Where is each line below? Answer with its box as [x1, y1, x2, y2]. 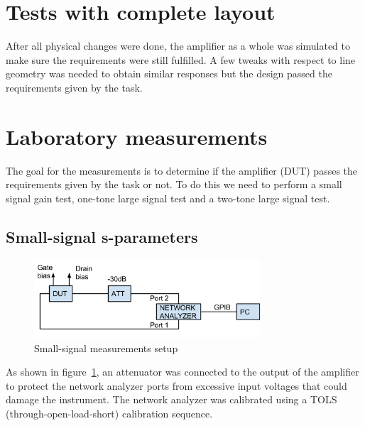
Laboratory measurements [6, 121, 268, 151]
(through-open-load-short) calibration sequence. [6, 405, 213, 420]
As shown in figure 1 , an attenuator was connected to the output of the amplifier [6, 364, 359, 379]
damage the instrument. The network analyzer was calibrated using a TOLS [6, 392, 337, 407]
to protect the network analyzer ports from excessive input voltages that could [6, 378, 347, 393]
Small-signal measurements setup [34, 340, 178, 355]
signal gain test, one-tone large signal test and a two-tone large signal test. [6, 190, 330, 205]
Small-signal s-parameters [6, 225, 198, 247]
